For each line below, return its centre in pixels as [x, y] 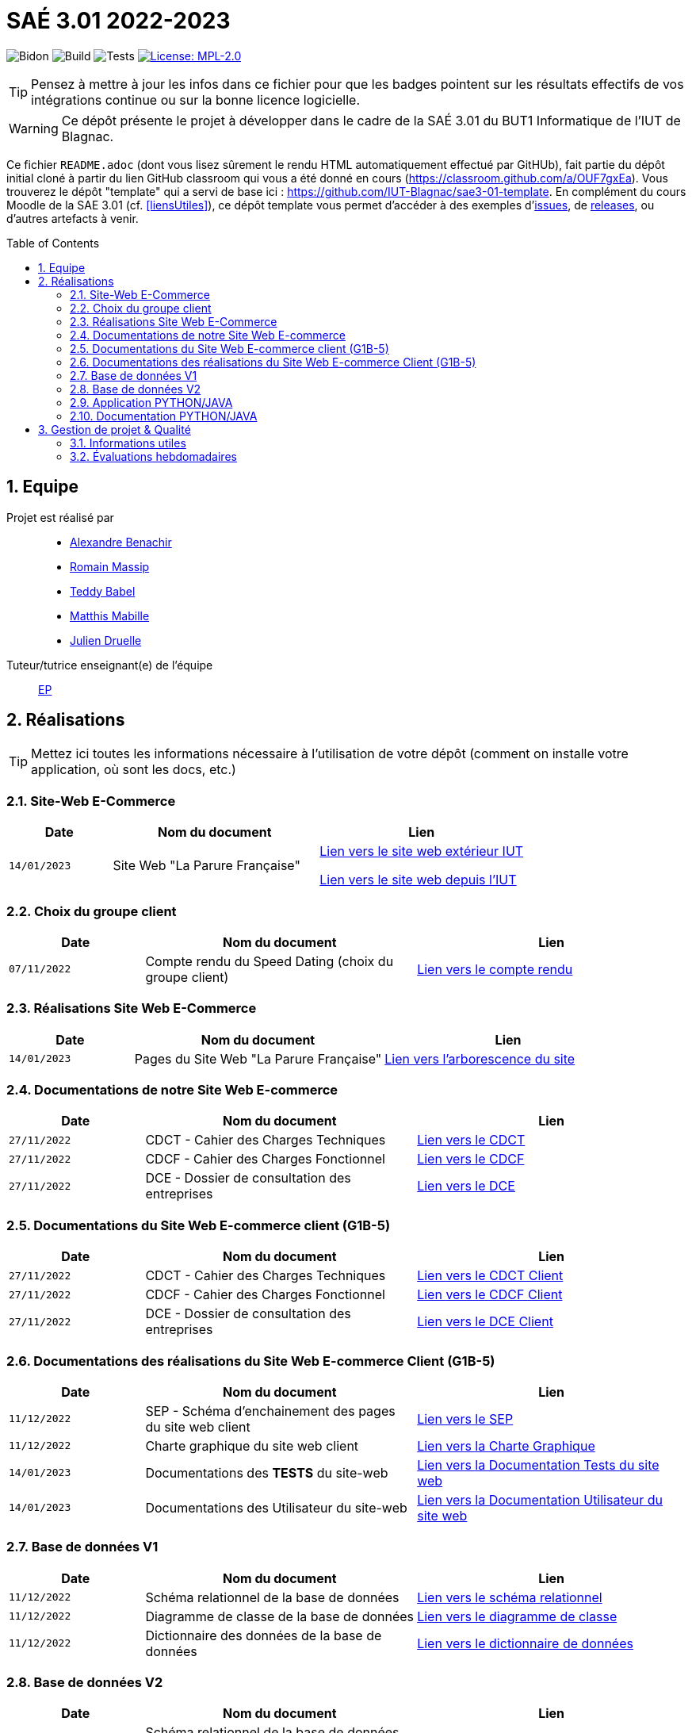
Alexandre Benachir [121, 542]
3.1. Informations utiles [128, 443]
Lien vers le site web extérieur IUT [422, 851]
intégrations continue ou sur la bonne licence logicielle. [195, 100]
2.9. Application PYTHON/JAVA [151, 402]
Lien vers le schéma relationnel [510, 1597]
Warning [34, 128]
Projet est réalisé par [60, 517]
